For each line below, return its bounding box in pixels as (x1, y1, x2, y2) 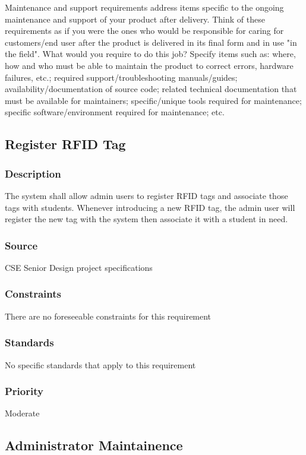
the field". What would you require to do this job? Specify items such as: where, (5, 48, 296, 60)
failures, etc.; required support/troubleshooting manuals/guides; (5, 71, 238, 83)
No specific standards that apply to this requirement (5, 358, 196, 371)
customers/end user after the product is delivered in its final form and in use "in (5, 36, 297, 48)
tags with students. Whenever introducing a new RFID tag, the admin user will (5, 201, 295, 213)
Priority (5, 384, 43, 399)
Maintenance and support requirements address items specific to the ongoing (5, 1, 284, 13)
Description (5, 166, 61, 181)
